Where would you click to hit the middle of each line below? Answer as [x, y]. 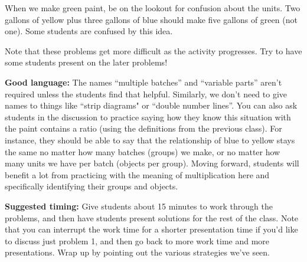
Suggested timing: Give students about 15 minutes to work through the [139, 206]
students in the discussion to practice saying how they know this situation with [148, 117]
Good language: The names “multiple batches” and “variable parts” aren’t [143, 82]
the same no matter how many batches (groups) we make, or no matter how [143, 151]
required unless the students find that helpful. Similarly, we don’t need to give [146, 94]
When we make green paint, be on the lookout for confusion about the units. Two [153, 8]
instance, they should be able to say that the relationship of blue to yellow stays [150, 140]
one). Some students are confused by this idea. [89, 31]
